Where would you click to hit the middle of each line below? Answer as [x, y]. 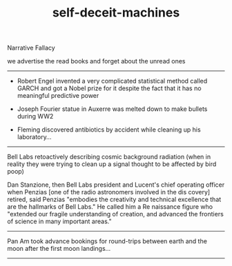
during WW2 [35, 116]
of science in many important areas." [59, 221]
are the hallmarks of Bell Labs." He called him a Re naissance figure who [110, 207]
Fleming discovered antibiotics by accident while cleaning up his [109, 130]
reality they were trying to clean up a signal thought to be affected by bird [112, 164]
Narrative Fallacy [31, 48]
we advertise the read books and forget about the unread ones [96, 61]
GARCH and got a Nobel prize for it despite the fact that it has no [109, 88]
